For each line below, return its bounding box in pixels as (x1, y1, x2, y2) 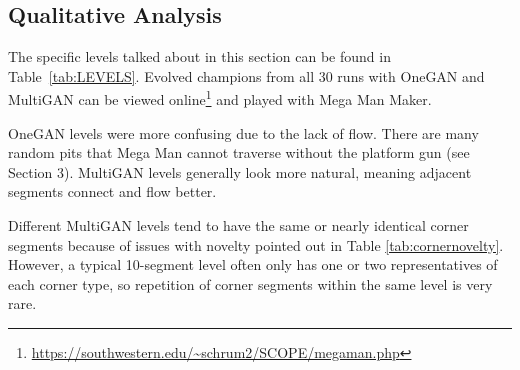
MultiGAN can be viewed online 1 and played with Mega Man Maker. (8, 86, 432, 110)
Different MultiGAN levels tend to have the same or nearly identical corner (8, 215, 469, 236)
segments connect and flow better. (8, 181, 217, 202)
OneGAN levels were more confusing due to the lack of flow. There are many (8, 122, 479, 143)
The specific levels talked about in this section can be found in (8, 46, 391, 67)
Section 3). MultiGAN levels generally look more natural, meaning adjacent (8, 161, 472, 182)
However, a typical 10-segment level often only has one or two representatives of (8, 254, 498, 275)
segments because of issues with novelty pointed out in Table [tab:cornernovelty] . (8, 234, 504, 255)
